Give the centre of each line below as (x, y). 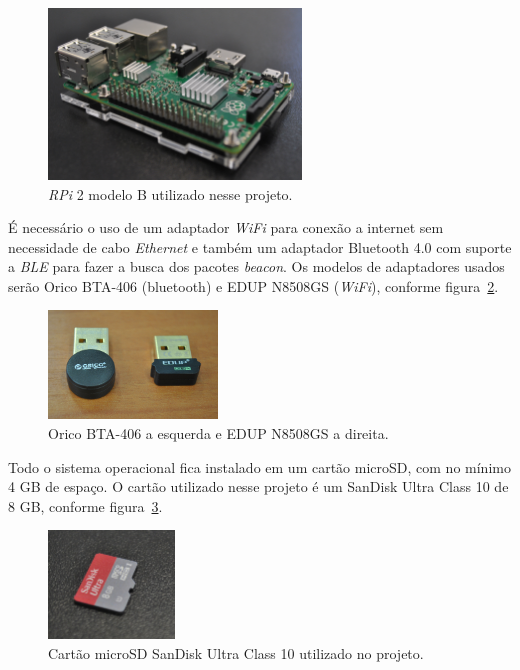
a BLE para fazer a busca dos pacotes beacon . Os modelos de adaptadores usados (256, 266)
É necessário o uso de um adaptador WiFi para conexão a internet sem (226, 227)
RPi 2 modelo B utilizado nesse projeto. (170, 193)
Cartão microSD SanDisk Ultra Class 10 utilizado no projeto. (236, 653)
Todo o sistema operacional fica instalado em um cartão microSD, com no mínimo (259, 466)
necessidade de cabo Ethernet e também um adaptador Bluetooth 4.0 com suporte (260, 246)
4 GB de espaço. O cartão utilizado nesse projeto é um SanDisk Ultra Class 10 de (258, 486)
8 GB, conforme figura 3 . (85, 505)
